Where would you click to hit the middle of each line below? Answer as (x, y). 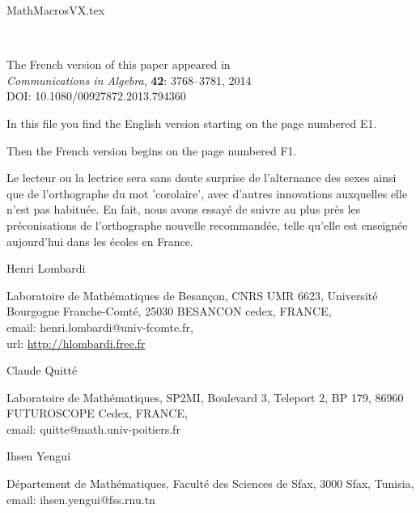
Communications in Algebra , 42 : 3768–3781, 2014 (129, 80)
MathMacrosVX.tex (56, 10)
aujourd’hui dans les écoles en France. (100, 241)
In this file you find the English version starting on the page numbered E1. (192, 123)
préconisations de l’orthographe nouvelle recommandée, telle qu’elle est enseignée (207, 225)
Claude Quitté (42, 370)
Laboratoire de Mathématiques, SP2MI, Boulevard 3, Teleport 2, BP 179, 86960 (205, 397)
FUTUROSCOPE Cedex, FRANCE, (97, 413)
